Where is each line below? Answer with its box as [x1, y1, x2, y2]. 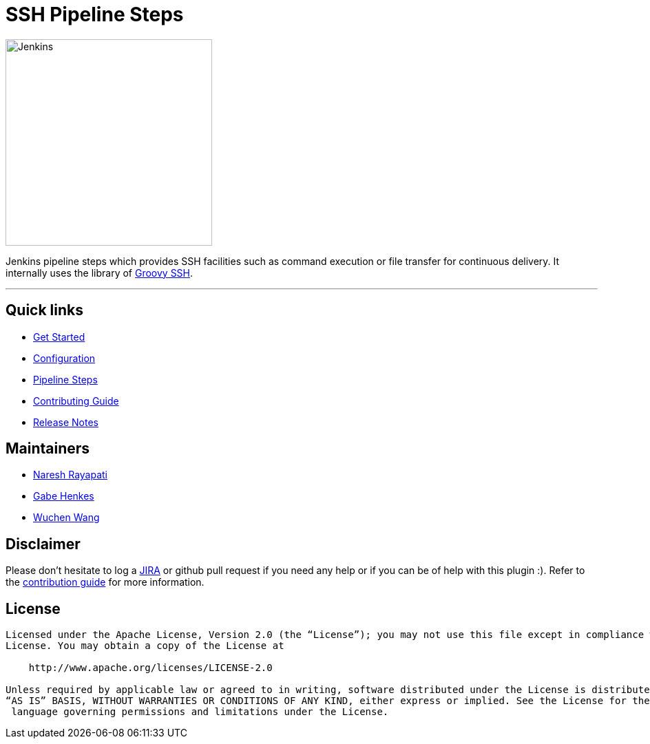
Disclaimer [6, 535, 81, 553]
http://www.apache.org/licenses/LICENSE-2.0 [28, 662, 273, 674]
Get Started [33, 330, 85, 343]
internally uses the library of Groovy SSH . [6, 266, 193, 279]
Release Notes [33, 416, 98, 428]
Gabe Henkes [33, 490, 94, 502]
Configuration [33, 352, 96, 364]
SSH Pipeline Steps [6, 3, 184, 26]
